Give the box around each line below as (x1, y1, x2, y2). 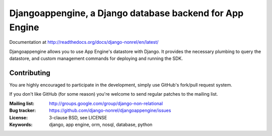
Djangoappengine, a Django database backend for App (9, 8, 244, 19)
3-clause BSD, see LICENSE (49, 114, 107, 120)
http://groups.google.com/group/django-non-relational (49, 100, 163, 106)
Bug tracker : (9, 107, 36, 113)
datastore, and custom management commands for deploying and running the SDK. (9, 55, 183, 61)
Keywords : (9, 121, 33, 127)
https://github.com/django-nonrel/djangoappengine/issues (49, 107, 171, 113)
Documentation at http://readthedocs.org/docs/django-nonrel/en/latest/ (9, 39, 159, 45)
